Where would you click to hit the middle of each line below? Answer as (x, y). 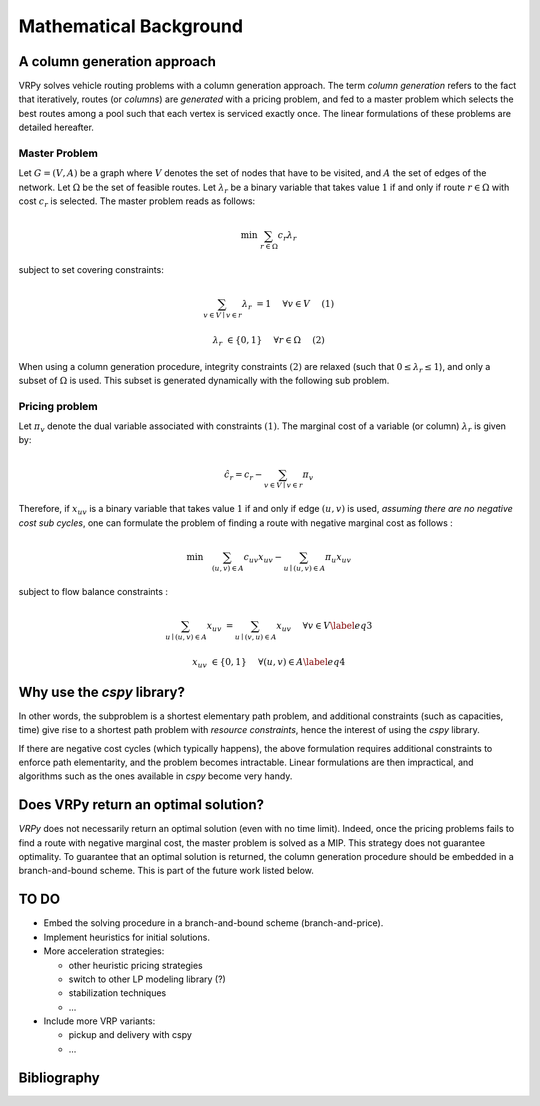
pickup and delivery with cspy (130, 1035)
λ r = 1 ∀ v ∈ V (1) (288, 305)
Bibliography (59, 1077)
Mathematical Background (131, 26)
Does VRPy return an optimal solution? (141, 805)
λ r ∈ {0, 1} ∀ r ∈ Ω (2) (268, 341)
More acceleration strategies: (104, 951)
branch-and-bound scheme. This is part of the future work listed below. (166, 871)
